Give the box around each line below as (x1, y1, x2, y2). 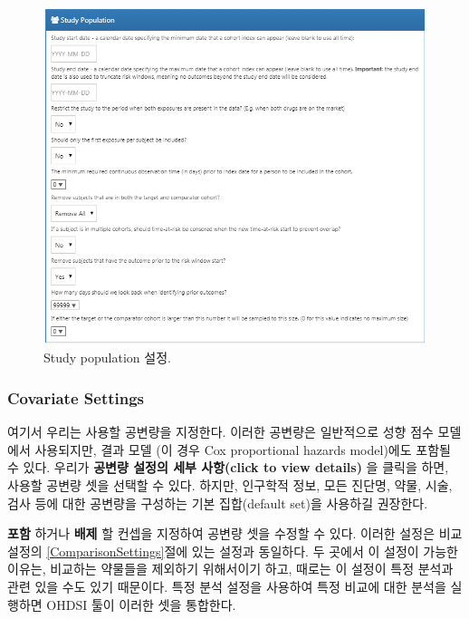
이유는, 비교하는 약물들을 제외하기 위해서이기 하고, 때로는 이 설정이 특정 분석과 (7, 559, 454, 578)
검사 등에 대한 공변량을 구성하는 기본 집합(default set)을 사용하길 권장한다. (7, 493, 428, 512)
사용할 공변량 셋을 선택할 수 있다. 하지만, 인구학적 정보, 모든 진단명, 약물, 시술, (7, 476, 453, 494)
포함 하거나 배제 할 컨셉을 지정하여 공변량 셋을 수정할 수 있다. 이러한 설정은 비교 (7, 524, 463, 543)
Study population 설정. (43, 348, 171, 367)
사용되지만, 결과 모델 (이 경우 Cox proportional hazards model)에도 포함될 (34, 440, 451, 459)
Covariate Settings (7, 386, 145, 409)
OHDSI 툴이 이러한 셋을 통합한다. (46, 595, 236, 614)
